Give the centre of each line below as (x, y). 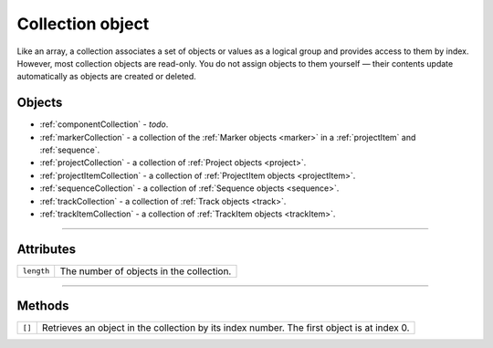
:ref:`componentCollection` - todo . (104, 124)
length (36, 271)
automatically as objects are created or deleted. (106, 77)
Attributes (47, 249)
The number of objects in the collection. (146, 271)
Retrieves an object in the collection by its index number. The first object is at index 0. (226, 328)
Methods (43, 306)
